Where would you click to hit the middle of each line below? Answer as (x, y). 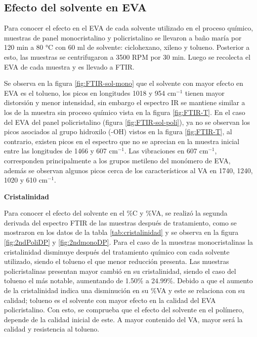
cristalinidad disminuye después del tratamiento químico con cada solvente (117, 251)
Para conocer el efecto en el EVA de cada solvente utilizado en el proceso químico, (128, 28)
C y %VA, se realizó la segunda (180, 213)
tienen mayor (205, 93)
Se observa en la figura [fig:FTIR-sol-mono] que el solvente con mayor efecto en (124, 83)
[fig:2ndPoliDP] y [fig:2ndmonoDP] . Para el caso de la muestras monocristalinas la (128, 242)
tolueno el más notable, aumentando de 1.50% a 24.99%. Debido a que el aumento (128, 281)
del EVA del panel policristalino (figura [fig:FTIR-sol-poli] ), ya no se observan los (127, 122)
